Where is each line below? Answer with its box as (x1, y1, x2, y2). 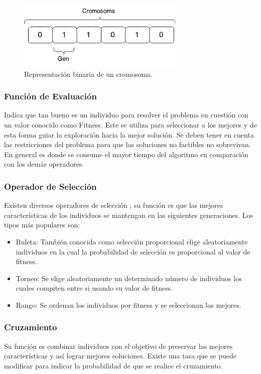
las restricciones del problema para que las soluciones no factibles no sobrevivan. (4, 139, 251, 150)
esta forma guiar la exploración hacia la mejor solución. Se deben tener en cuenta (4, 129, 254, 140)
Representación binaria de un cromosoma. (24, 68, 153, 79)
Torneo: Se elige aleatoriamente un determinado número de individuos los (16, 273, 242, 283)
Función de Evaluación (4, 90, 97, 102)
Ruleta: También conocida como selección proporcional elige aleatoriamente (16, 236, 248, 246)
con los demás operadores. (4, 159, 84, 169)
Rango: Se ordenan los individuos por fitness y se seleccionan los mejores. (16, 299, 241, 310)
